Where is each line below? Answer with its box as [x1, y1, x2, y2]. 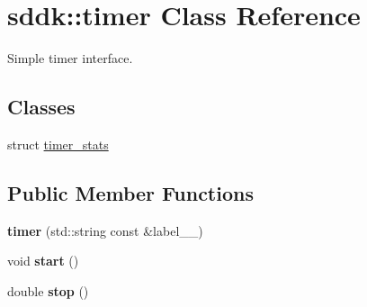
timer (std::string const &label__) [7, 221, 203, 239]
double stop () [7, 281, 89, 300]
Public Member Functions [7, 178, 254, 206]
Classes [7, 93, 76, 121]
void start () [7, 251, 79, 270]
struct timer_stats [7, 134, 109, 153]
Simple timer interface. [7, 49, 133, 68]
